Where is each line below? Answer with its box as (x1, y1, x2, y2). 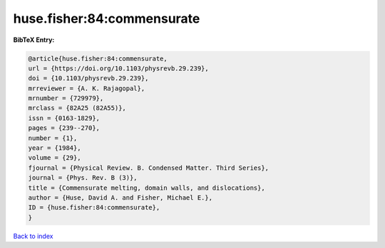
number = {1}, (28, 134, 78, 142)
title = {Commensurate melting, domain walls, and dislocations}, (28, 183, 265, 192)
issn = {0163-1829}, (28, 114, 100, 122)
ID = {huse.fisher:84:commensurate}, (28, 203, 160, 212)
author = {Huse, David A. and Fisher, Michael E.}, (28, 194, 213, 202)
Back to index (13, 232, 53, 240)
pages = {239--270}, (28, 124, 100, 132)
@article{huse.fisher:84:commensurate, (28, 54, 168, 63)
